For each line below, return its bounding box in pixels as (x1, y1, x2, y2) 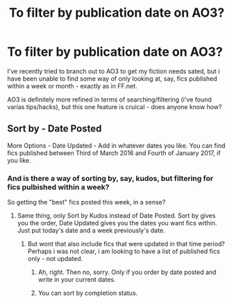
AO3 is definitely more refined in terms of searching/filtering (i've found (7, 95, 212, 104)
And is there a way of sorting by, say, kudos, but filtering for (7, 173, 214, 183)
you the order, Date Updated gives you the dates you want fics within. (17, 219, 217, 227)
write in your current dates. (38, 275, 116, 284)
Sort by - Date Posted (7, 123, 102, 135)
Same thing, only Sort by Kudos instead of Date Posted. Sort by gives (17, 211, 216, 220)
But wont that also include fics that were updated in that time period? (27, 240, 226, 248)
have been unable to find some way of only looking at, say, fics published (7, 74, 217, 83)
